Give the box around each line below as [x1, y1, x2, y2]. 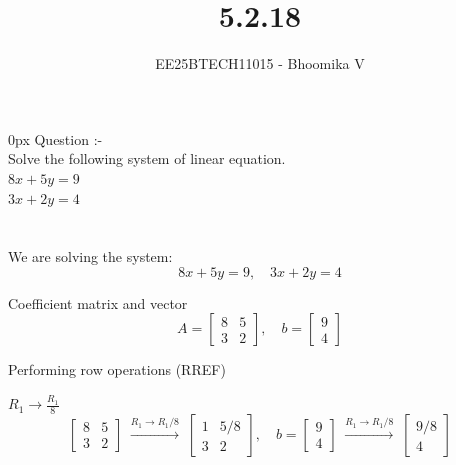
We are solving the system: [8, 246, 173, 267]
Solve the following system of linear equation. [8, 148, 286, 169]
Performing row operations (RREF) [8, 359, 226, 380]
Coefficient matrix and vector [8, 292, 188, 313]
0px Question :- [8, 128, 103, 149]
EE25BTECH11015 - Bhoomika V [155, 53, 365, 74]
